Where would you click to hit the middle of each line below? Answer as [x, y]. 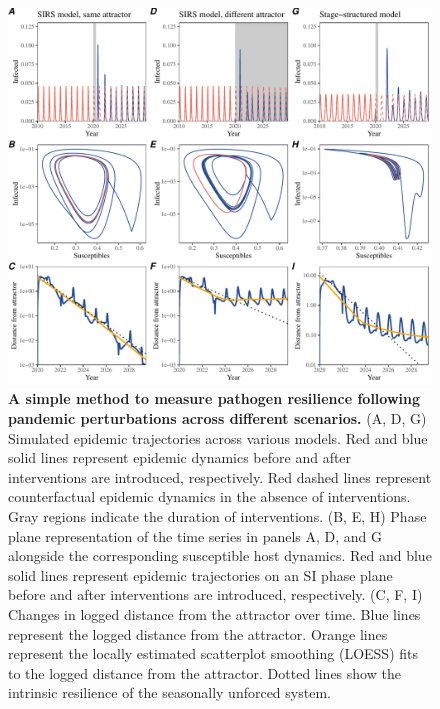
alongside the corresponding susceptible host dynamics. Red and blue [220, 555]
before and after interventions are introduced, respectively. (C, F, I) [215, 594]
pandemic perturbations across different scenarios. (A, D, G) [217, 417]
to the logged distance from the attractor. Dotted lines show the [204, 672]
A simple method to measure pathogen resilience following [214, 398]
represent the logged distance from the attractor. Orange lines [198, 633]
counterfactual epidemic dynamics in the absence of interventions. [209, 496]
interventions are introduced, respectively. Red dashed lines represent [220, 476]
